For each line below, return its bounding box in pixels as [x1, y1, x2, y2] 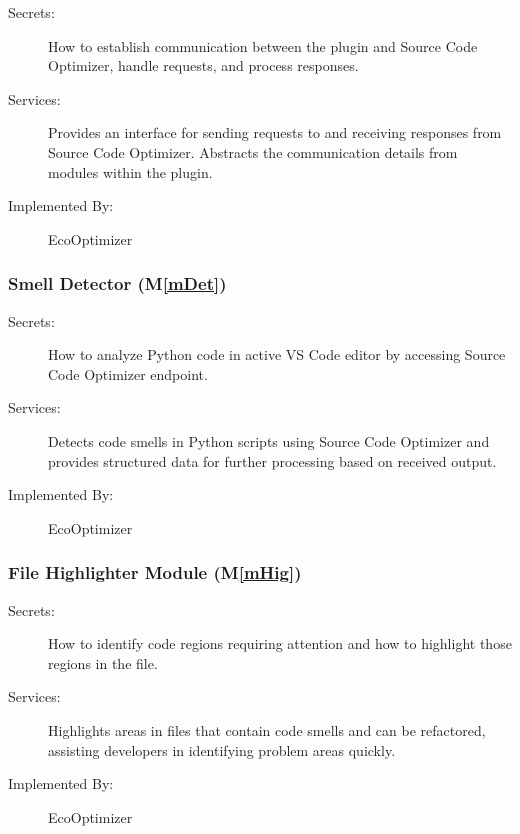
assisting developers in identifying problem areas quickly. [48, 739, 396, 760]
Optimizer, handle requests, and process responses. [48, 55, 359, 76]
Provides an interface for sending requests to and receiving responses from [48, 122, 502, 143]
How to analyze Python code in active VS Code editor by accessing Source [48, 344, 506, 365]
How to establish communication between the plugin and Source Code [48, 35, 478, 56]
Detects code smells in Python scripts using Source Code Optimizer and [48, 430, 490, 451]
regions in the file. [48, 652, 158, 673]
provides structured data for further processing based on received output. [48, 450, 497, 471]
